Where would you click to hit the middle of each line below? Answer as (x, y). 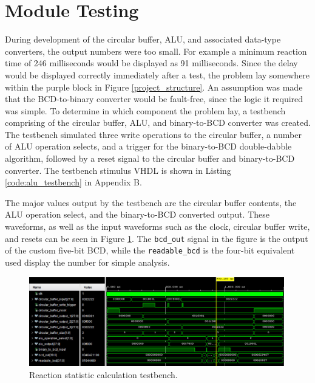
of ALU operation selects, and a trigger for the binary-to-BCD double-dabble (148, 146)
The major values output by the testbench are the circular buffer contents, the (151, 202)
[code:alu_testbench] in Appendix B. (73, 182)
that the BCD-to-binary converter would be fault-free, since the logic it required (154, 99)
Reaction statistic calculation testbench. (103, 374)
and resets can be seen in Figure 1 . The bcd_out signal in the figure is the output (157, 238)
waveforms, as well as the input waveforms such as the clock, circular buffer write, (157, 226)
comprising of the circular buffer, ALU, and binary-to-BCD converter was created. (158, 122)
